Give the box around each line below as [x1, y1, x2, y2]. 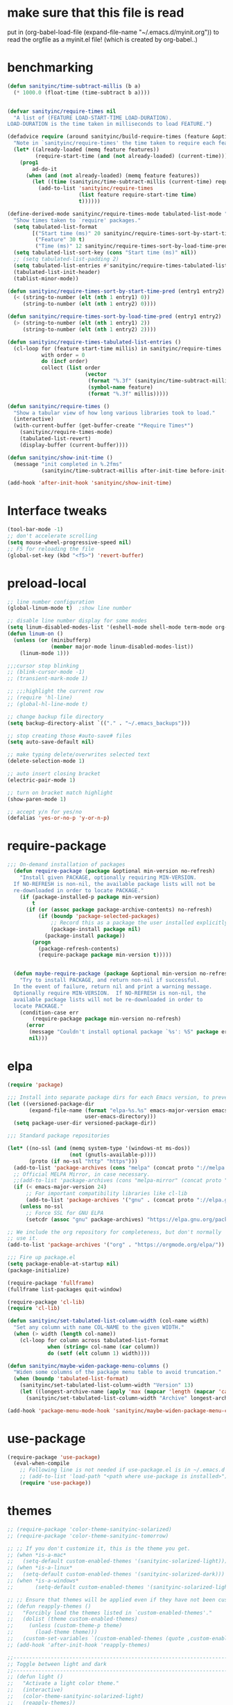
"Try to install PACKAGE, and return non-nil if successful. [19, 977, 200, 984]
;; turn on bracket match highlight [7, 789, 113, 796]
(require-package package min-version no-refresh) [32, 1015, 182, 1023]
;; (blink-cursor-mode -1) [7, 669, 85, 676]
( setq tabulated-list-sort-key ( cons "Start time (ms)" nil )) [13, 249, 197, 257]
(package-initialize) [7, 1267, 70, 1274]
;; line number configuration [7, 598, 95, 606]
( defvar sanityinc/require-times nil [7, 108, 116, 115]
